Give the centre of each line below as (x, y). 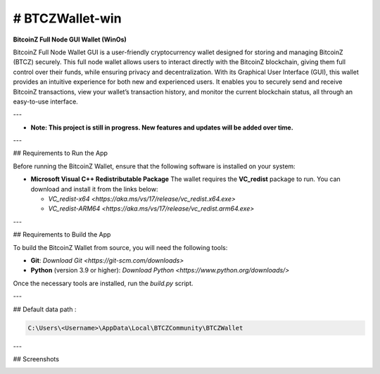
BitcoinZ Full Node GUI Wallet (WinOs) (70, 39)
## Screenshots (36, 359)
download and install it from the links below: (94, 189)
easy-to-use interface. (46, 101)
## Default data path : (45, 309)
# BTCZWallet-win (68, 18)
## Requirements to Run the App (61, 153)
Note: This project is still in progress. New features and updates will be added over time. (162, 127)
